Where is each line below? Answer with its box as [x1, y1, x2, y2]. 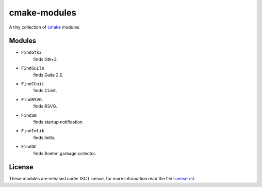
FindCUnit [21, 81, 45, 87]
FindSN [21, 112, 37, 118]
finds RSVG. [33, 103, 58, 109]
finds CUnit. [33, 88, 57, 93]
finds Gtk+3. [33, 56, 58, 62]
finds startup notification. [33, 119, 84, 125]
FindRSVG [21, 97, 42, 102]
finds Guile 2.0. [33, 72, 64, 78]
